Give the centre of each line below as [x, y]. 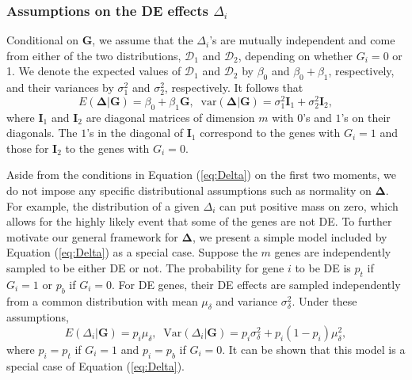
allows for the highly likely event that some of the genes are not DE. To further [199, 221]
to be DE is [323, 268]
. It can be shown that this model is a [314, 349]
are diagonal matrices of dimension [170, 117]
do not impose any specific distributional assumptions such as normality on [189, 190]
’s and [317, 117]
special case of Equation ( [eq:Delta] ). [95, 365]
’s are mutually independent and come [302, 40]
